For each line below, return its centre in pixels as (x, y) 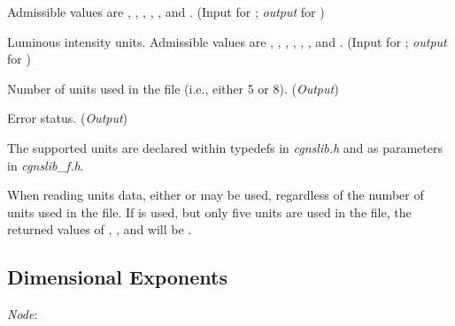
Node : (23, 314)
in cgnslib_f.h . (46, 165)
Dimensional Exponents (117, 277)
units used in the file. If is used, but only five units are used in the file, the (209, 212)
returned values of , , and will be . (100, 229)
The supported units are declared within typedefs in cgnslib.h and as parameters (225, 147)
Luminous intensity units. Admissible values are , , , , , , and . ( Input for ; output (227, 41)
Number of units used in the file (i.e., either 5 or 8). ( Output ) (173, 88)
